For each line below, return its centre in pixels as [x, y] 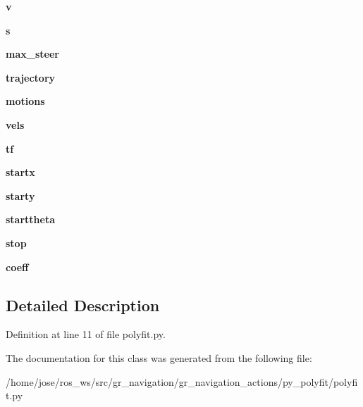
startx [20, 172]
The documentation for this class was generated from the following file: [159, 357]
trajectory [31, 77]
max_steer [32, 54]
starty [20, 195]
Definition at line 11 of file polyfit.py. [86, 334]
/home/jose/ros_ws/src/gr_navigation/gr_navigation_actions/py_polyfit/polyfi [182, 381]
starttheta [30, 219]
